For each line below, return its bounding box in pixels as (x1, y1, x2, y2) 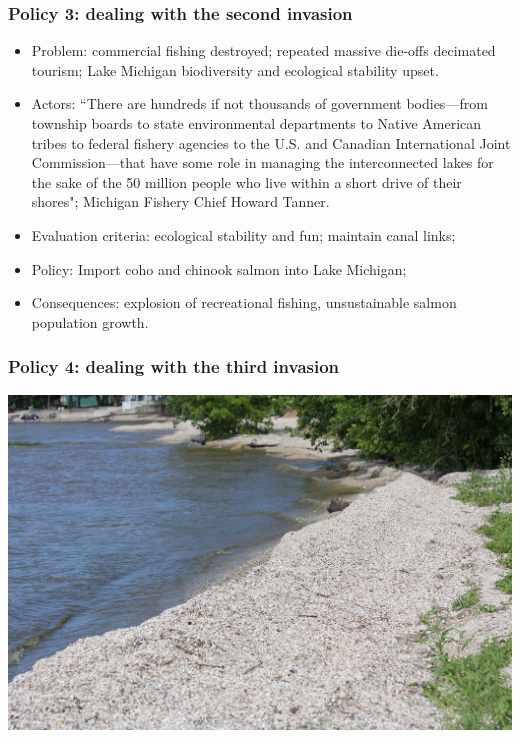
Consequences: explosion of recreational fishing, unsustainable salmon (31, 292, 457, 313)
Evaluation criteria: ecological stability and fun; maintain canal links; (31, 224, 456, 245)
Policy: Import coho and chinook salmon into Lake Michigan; (31, 258, 407, 279)
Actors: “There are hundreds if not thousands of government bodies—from (31, 93, 488, 114)
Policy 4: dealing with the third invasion (8, 354, 340, 379)
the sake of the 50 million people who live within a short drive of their (31, 171, 462, 192)
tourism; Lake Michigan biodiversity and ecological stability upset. (31, 59, 439, 80)
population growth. (31, 311, 149, 332)
